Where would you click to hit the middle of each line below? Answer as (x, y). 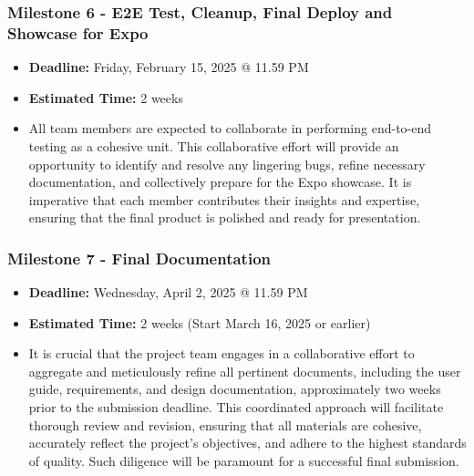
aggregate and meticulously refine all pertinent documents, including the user (245, 371)
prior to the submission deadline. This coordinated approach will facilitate (236, 407)
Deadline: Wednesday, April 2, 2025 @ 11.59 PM (168, 292)
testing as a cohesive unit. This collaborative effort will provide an (214, 145)
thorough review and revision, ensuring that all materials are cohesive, (225, 424)
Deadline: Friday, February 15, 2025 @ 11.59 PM (169, 67)
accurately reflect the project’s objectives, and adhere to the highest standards (247, 443)
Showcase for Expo (78, 32)
